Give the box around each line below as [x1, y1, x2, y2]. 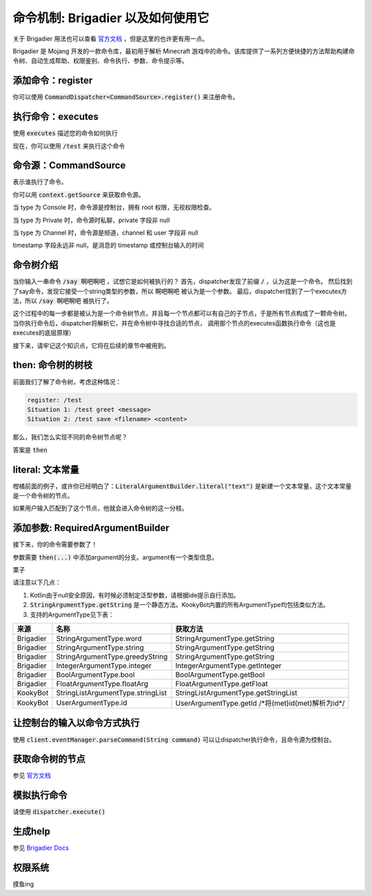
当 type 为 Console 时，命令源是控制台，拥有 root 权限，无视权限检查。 [12, 203, 216, 212]
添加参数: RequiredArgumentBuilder [12, 522, 170, 534]
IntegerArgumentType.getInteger [175, 661, 282, 670]
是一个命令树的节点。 [12, 491, 74, 499]
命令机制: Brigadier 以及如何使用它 [12, 10, 209, 26]
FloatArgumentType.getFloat [175, 679, 269, 689]
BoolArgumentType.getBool [175, 670, 265, 679]
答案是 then [12, 446, 48, 454]
